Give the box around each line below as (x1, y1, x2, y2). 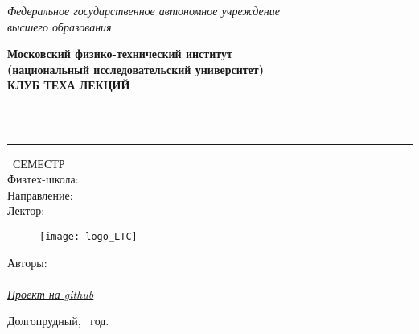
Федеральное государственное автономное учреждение (7, 2, 280, 19)
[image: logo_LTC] (39, 230, 138, 242)
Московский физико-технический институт (7, 45, 232, 62)
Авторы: (7, 254, 47, 270)
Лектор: (7, 202, 45, 219)
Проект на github (7, 285, 94, 302)
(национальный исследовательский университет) (7, 60, 264, 77)
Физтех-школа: (7, 171, 79, 188)
